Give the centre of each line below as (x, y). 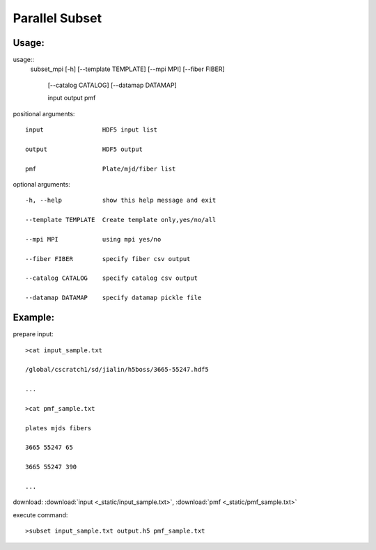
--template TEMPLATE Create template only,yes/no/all (121, 220)
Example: (34, 318)
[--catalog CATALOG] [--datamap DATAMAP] (112, 85)
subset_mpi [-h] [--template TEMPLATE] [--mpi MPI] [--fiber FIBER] (128, 69)
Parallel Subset (57, 18)
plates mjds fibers (58, 428)
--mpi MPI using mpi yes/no (93, 239)
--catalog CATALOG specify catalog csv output (112, 278)
